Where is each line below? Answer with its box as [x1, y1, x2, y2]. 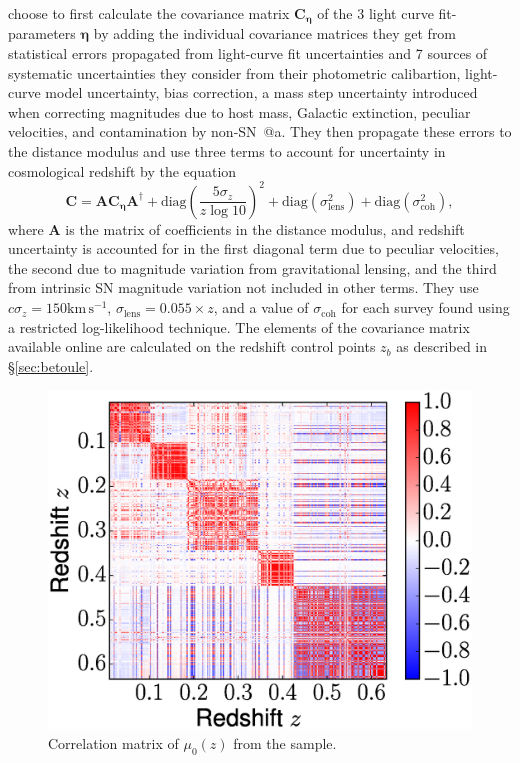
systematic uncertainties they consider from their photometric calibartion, [8, 62, 461, 83]
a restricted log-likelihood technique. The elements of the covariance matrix [8, 316, 470, 337]
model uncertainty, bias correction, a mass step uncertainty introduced [45, 82, 478, 103]
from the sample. [233, 732, 337, 753]
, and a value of [213, 297, 309, 318]
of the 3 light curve [317, 3, 434, 23]
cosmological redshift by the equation [8, 160, 237, 181]
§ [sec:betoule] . [8, 355, 94, 376]
